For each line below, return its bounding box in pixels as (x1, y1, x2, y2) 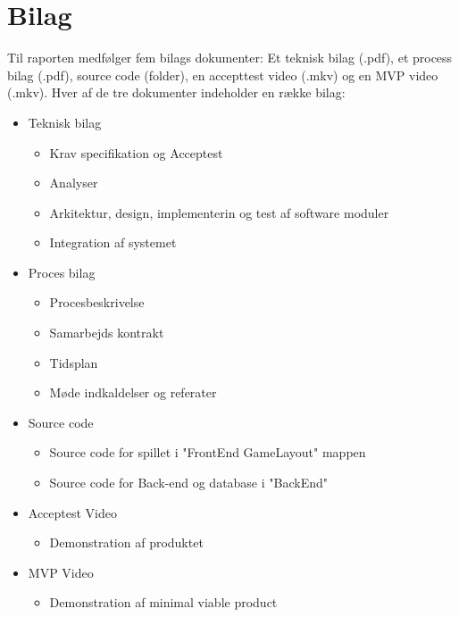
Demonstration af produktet (49, 533, 204, 552)
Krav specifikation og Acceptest (49, 143, 223, 162)
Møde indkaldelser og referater (49, 383, 217, 402)
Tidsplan (49, 353, 98, 371)
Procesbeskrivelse (49, 293, 145, 312)
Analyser (49, 173, 98, 192)
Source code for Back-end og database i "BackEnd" (49, 473, 329, 492)
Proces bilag (28, 263, 96, 281)
